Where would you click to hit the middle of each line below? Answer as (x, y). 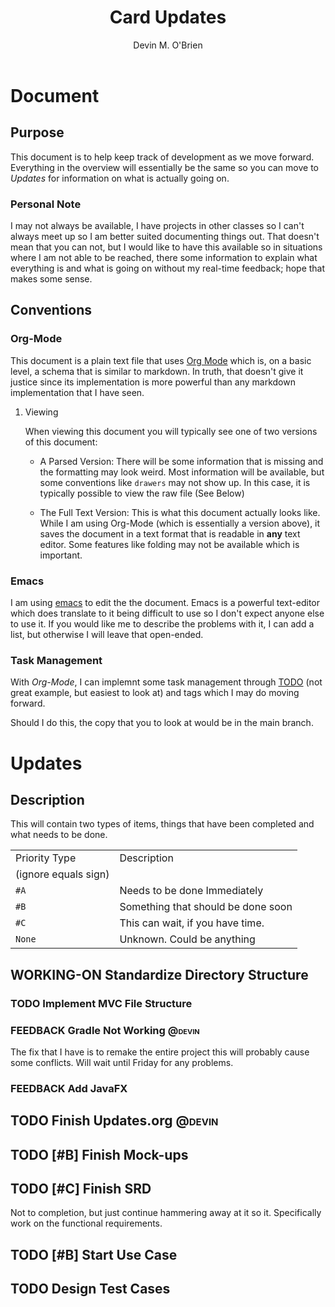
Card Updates (168, 17)
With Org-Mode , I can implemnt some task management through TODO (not (166, 682)
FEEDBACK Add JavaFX (69, 1088)
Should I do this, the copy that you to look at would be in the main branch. (162, 723)
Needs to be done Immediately (191, 891)
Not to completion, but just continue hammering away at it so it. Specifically (166, 1213)
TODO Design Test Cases (90, 1289)
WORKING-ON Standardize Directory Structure (159, 974)
